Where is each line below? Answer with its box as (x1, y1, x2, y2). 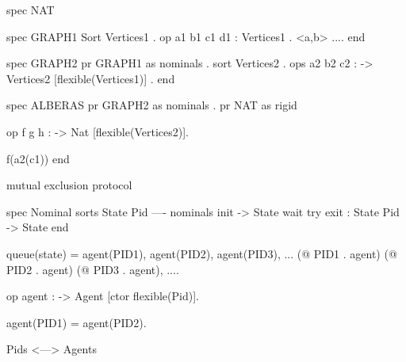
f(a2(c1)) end (6, 150, 70, 166)
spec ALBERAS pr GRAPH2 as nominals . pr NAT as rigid (6, 97, 297, 113)
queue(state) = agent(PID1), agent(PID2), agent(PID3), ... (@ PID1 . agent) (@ (6, 245, 397, 261)
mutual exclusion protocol (6, 177, 132, 193)
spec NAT (6, 2, 55, 17)
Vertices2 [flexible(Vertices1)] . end (6, 70, 175, 86)
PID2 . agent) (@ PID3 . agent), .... (6, 261, 179, 277)
